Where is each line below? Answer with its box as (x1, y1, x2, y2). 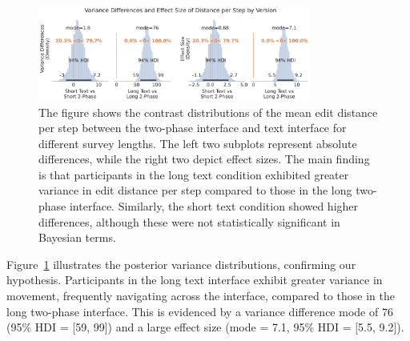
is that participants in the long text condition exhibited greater (38, 166, 349, 183)
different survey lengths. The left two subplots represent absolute (38, 134, 357, 151)
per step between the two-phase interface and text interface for (38, 119, 347, 136)
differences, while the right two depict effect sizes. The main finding (38, 150, 370, 167)
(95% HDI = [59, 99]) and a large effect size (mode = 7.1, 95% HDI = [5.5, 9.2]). (6, 319, 404, 335)
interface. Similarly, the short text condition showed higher (69, 198, 359, 215)
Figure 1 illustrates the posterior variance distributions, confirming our (6, 255, 356, 272)
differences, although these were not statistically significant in (38, 213, 340, 230)
